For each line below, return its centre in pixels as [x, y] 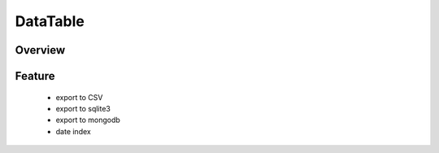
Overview [40, 50]
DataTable [50, 21]
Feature [35, 76]
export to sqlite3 [83, 108]
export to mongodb [88, 120]
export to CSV [79, 97]
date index [73, 131]
